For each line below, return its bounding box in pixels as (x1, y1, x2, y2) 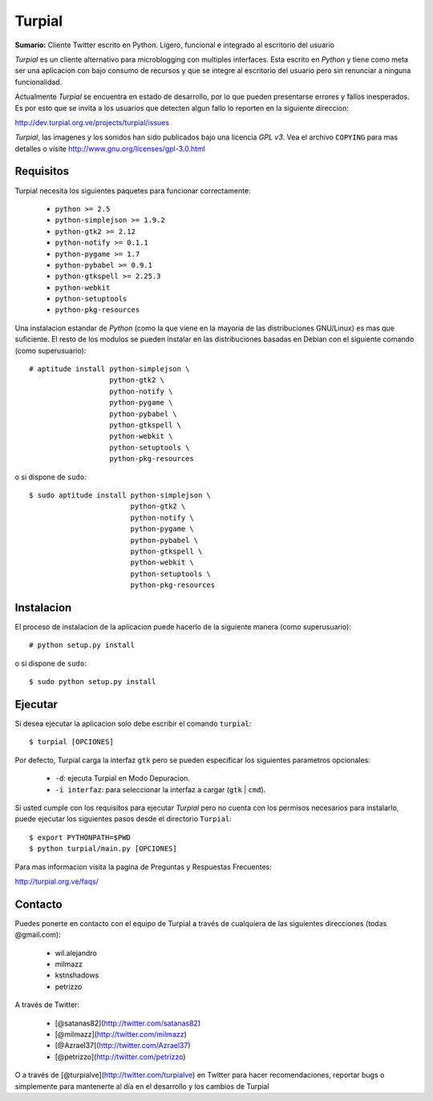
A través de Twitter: (14, 1000, 80, 1010)
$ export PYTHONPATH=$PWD (29, 832, 132, 842)
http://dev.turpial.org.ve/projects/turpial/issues (14, 117, 170, 128)
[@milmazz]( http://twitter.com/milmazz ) (55, 1030, 188, 1038)
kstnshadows (55, 970, 99, 980)
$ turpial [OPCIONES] (29, 738, 114, 747)
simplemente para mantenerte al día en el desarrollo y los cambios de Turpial (14, 1081, 269, 1091)
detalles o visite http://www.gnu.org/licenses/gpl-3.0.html (14, 144, 206, 153)
